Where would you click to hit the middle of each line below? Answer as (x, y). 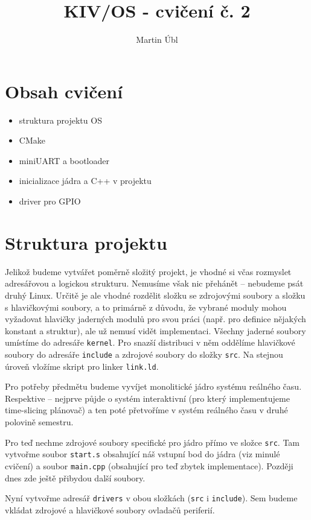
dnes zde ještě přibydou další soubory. (75, 477)
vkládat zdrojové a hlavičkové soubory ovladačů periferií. (110, 509)
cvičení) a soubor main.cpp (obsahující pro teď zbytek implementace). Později (149, 465)
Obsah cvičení (64, 91)
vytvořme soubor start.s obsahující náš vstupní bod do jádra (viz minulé (143, 454)
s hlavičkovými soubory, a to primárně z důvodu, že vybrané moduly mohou (146, 307)
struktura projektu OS (60, 120)
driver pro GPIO (50, 201)
